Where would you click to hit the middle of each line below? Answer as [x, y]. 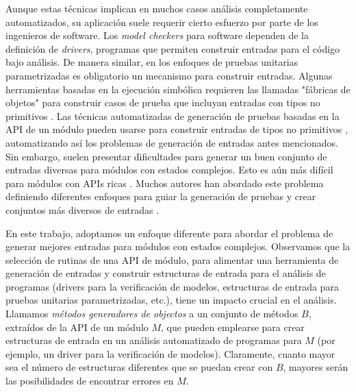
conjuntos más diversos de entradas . [82, 209]
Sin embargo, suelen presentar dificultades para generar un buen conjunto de [166, 156]
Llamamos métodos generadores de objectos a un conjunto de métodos [152, 314]
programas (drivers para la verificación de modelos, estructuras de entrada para [172, 286]
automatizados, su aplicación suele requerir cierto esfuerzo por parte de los [162, 22]
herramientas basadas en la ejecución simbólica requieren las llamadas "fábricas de [178, 89]
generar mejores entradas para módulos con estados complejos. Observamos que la [178, 246]
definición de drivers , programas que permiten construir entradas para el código [173, 48]
